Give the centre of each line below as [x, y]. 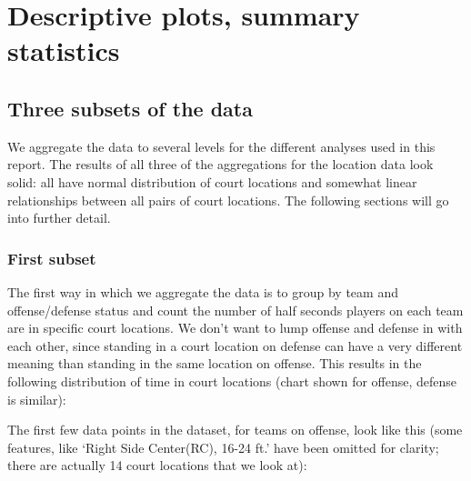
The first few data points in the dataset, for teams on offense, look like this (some [235, 430]
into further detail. [59, 218]
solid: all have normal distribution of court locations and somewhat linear [212, 181]
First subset [52, 258]
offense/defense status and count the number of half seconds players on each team [235, 310]
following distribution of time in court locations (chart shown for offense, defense [232, 381]
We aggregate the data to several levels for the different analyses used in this [221, 146]
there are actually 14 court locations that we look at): [157, 465]
